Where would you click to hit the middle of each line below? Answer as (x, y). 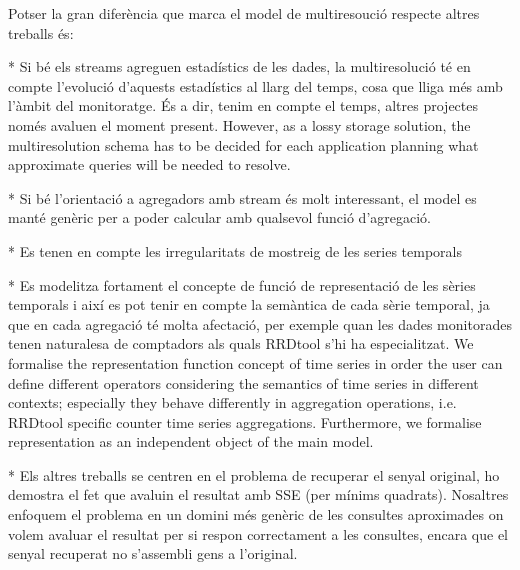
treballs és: (41, 32)
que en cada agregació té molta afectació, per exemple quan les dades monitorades (260, 323)
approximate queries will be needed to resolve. (149, 164)
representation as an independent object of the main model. (191, 441)
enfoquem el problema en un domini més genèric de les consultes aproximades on (256, 514)
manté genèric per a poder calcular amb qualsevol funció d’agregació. (219, 217)
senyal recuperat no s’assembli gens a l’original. (153, 553)
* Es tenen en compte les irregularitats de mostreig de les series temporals (235, 250)
